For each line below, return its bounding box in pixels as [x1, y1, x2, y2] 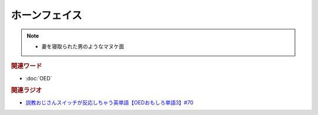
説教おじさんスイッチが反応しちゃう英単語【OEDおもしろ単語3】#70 [25, 99, 194, 106]
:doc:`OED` [25, 75, 52, 82]
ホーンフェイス [11, 9, 82, 22]
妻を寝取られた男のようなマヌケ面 [41, 43, 124, 50]
